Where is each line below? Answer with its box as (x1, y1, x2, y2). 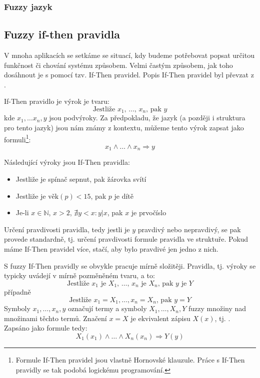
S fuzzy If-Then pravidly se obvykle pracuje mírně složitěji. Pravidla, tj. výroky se (4, 260, 256, 271)
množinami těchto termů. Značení (4, 313, 107, 323)
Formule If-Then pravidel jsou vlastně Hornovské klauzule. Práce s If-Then (15, 354, 245, 365)
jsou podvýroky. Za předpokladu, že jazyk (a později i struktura (49, 112, 245, 123)
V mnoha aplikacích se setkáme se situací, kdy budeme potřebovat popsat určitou (4, 50, 254, 60)
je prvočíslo (131, 207, 166, 218)
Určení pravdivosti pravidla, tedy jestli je (4, 224, 130, 234)
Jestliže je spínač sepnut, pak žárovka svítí (15, 173, 146, 184)
